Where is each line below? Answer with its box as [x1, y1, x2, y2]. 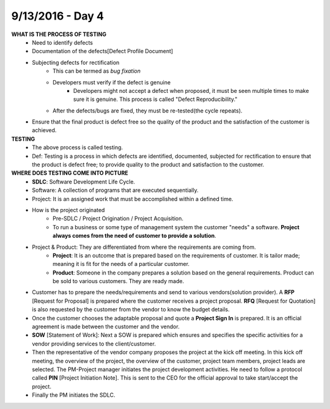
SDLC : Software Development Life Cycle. [32, 178, 136, 185]
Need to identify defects [32, 39, 94, 46]
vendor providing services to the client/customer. [32, 340, 156, 347]
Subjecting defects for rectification [32, 59, 120, 66]
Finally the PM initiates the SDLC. [32, 391, 116, 399]
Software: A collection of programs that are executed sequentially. [32, 186, 199, 194]
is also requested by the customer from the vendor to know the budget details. [32, 306, 230, 313]
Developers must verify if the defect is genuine [53, 78, 171, 86]
